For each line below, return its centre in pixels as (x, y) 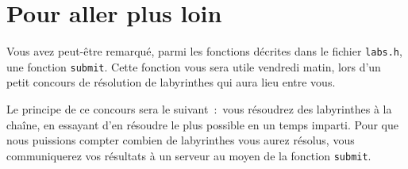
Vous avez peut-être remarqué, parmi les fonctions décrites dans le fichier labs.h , (204, 51)
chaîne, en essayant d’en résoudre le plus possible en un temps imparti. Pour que (202, 124)
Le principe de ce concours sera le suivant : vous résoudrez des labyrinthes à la (199, 109)
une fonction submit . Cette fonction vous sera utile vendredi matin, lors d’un (194, 66)
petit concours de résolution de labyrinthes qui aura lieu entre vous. (171, 82)
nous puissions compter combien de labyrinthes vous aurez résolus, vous (181, 140)
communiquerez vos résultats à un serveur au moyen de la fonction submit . (189, 155)
